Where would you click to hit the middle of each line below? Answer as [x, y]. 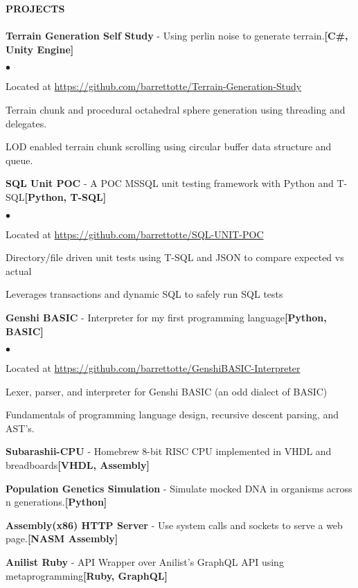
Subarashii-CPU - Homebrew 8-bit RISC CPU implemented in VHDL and [169, 451]
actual [19, 270]
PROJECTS [35, 8]
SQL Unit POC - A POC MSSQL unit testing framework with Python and [170, 183]
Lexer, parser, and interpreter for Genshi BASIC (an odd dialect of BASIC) [167, 391]
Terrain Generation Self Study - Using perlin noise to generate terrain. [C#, [177, 36]
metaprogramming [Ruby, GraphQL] [87, 575]
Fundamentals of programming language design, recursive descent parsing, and [172, 415]
